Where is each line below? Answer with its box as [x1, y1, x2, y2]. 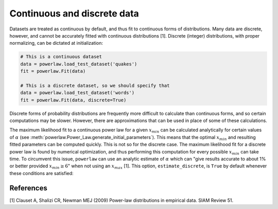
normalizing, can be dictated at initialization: [9, 40, 103, 46]
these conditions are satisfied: [9, 170, 74, 176]
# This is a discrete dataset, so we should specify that [20, 82, 170, 89]
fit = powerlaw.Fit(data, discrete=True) [20, 97, 127, 103]
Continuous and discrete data [9, 8, 139, 19]
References [9, 183, 47, 193]
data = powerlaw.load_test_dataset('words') [20, 90, 135, 96]
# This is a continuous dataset [20, 54, 102, 60]
